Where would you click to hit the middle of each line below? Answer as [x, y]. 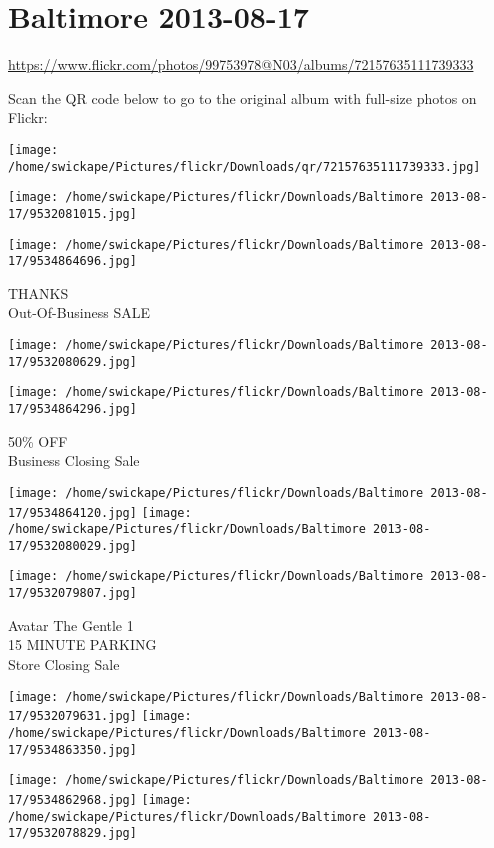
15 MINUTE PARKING [82, 644]
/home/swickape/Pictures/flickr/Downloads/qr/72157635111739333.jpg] [244, 166]
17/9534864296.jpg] [72, 409]
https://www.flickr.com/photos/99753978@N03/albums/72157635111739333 [241, 64]
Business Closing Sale [74, 460]
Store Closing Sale [64, 663]
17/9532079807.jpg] [72, 593]
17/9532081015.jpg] [72, 213]
